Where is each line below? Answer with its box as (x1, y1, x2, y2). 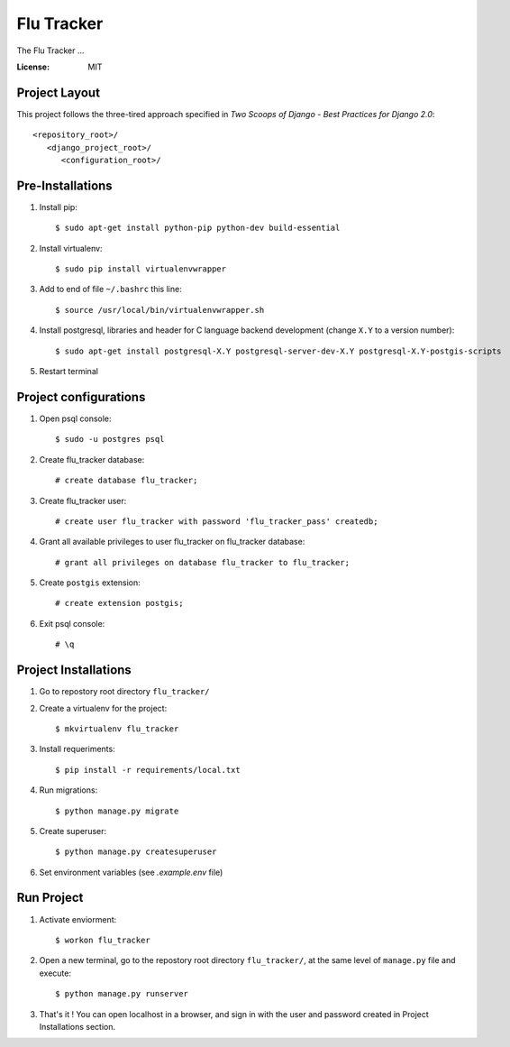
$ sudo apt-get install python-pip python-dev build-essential (55, 223, 341, 234)
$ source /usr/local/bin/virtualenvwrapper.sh (55, 305, 265, 315)
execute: (39, 968, 72, 978)
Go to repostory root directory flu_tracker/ (39, 686, 211, 697)
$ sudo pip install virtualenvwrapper (55, 264, 227, 274)
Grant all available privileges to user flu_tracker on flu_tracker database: (39, 537, 305, 547)
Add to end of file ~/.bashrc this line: (39, 284, 182, 295)
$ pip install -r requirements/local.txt (55, 765, 241, 775)
